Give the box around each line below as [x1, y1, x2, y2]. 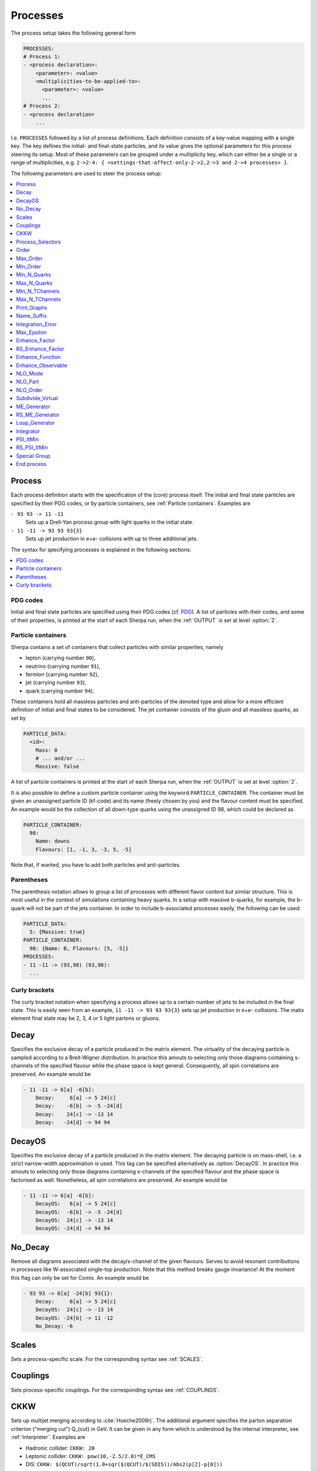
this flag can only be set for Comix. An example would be [11, 1274, 149, 1281]
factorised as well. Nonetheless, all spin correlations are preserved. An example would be [11, 1176, 228, 1183]
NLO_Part [16, 378, 39, 385]
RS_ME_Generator [16, 411, 60, 418]
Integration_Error [16, 321, 57, 328]
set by [11, 714, 26, 721]
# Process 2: [23, 103, 61, 109]
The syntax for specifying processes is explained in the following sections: [11, 546, 191, 553]
